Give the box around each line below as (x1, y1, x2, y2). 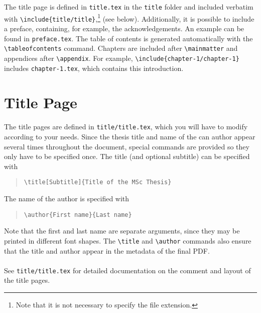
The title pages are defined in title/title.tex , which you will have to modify (4, 121, 248, 132)
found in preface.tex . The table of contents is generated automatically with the (4, 33, 253, 43)
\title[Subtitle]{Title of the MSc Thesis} (24, 179, 172, 186)
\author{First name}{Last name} (24, 211, 132, 218)
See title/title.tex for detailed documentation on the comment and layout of (4, 265, 251, 275)
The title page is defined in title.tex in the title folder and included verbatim (4, 2, 253, 12)
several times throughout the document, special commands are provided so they (4, 141, 249, 151)
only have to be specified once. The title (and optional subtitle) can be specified (4, 151, 250, 162)
